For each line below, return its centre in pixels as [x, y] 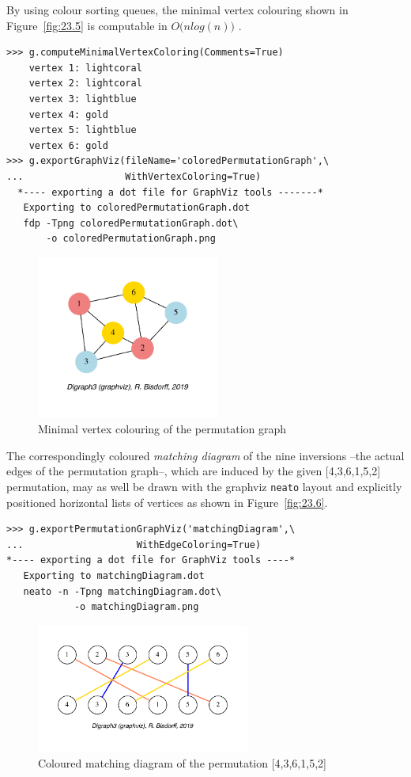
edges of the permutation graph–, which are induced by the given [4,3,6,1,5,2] [194, 471]
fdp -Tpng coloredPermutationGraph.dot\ [131, 223]
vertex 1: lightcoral [85, 68]
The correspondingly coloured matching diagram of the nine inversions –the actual [205, 455]
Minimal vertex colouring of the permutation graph [162, 429]
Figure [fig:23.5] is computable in [87, 25]
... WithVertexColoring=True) [134, 176]
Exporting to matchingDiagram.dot [114, 575]
